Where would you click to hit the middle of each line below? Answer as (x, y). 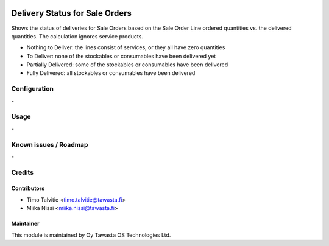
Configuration (33, 89)
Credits (22, 172)
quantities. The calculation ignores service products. (77, 36)
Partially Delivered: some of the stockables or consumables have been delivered (127, 65)
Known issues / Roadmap (50, 144)
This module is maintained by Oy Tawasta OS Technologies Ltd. (91, 235)
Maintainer (25, 224)
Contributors (28, 188)
